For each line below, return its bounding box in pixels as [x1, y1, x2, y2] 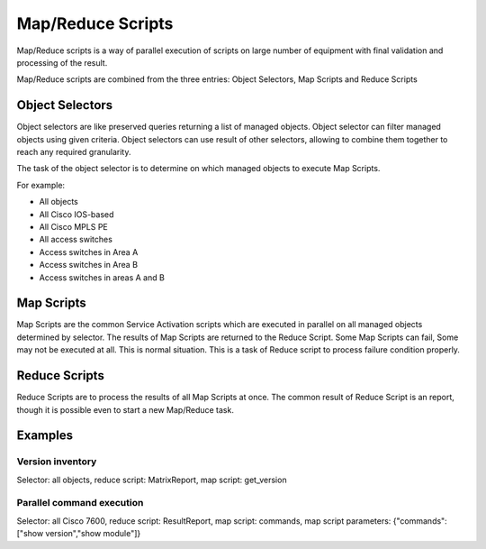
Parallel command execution [16, 497, 144, 509]
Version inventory [16, 455, 97, 468]
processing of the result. [16, 57, 108, 68]
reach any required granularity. [16, 147, 131, 158]
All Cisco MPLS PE [39, 221, 108, 232]
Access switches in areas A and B [39, 271, 166, 283]
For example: [16, 179, 66, 190]
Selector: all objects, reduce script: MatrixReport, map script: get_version [16, 474, 287, 485]
